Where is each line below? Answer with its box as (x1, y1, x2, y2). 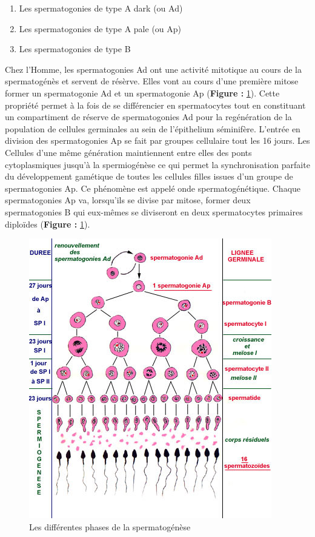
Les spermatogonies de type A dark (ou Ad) (19, 2, 183, 14)
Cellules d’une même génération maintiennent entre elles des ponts (5, 146, 252, 158)
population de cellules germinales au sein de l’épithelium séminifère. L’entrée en (5, 122, 300, 135)
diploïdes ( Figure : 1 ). (5, 217, 90, 230)
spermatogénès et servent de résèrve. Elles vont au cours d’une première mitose (5, 75, 299, 87)
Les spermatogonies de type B (19, 42, 131, 55)
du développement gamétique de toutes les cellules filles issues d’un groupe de (5, 170, 293, 183)
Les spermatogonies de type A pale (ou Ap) (19, 22, 182, 35)
